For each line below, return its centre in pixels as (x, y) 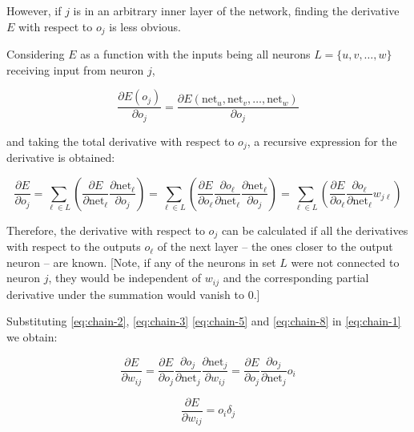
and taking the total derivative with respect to (121, 141)
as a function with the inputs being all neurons (195, 54)
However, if (34, 10)
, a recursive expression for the (322, 141)
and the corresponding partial (296, 278)
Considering (36, 54)
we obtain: (32, 337)
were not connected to (345, 262)
